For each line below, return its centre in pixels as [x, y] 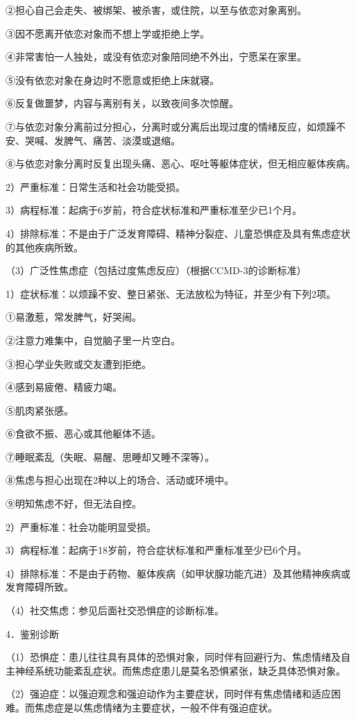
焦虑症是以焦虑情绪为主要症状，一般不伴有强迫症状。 [156, 707]
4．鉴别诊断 [32, 633]
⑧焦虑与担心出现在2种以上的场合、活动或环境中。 [120, 480]
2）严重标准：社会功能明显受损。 [81, 526]
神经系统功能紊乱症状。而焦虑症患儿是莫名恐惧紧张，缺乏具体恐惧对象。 [180, 670]
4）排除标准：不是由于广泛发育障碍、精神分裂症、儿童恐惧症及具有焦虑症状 [178, 233]
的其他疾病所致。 [44, 247]
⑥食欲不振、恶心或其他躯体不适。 [83, 433]
